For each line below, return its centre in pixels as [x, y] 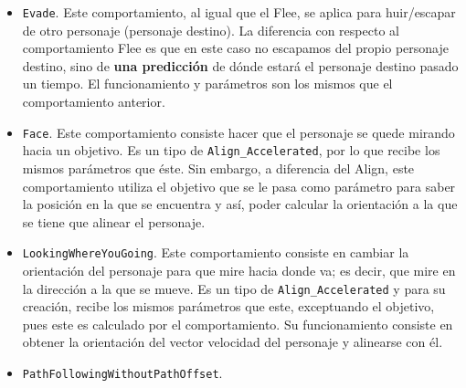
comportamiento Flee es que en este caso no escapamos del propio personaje [235, 48]
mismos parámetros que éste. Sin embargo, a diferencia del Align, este [218, 168]
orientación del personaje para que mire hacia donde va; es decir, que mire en [239, 270]
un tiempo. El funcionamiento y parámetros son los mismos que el [207, 84]
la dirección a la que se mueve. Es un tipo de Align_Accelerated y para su [234, 288]
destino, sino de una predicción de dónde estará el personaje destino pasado [240, 65]
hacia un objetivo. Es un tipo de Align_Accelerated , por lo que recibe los [231, 150]
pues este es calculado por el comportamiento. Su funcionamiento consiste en [238, 324]
